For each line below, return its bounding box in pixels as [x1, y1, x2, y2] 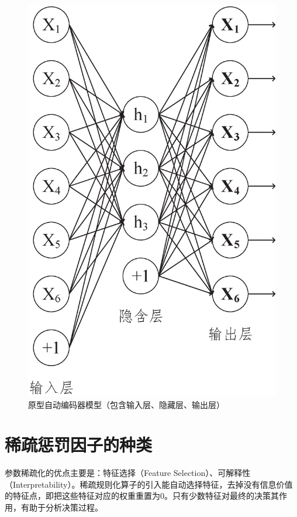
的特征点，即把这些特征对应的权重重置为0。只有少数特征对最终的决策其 [5, 489, 279, 502]
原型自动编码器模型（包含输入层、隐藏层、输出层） [28, 398, 225, 410]
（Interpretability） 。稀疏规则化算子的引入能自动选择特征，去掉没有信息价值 [5, 478, 293, 490]
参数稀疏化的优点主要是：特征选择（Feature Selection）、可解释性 [5, 467, 251, 479]
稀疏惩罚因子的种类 [5, 433, 153, 457]
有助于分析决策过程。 [20, 501, 103, 513]
